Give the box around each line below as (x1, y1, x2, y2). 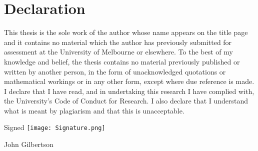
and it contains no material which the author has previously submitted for (4, 36, 232, 47)
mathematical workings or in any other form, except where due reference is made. (4, 76, 254, 86)
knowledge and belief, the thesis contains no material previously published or (4, 56, 240, 66)
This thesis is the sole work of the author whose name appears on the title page (4, 27, 248, 37)
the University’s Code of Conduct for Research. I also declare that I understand (4, 95, 248, 106)
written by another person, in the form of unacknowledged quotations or (4, 66, 226, 76)
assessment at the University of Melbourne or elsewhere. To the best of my (4, 46, 233, 57)
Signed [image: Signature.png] (4, 122, 105, 132)
